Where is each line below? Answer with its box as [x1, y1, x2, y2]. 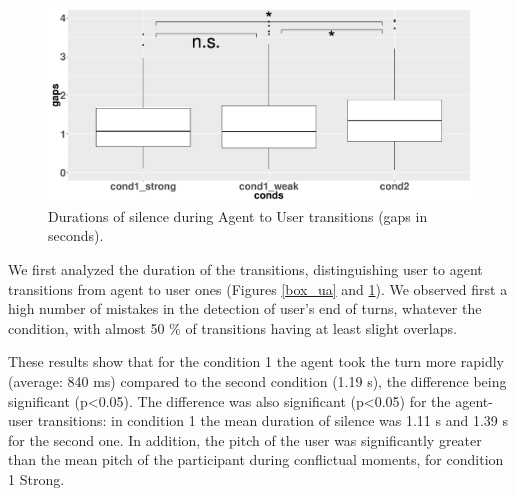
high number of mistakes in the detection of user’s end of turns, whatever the [8, 298, 482, 319]
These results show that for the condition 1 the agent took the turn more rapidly [8, 351, 504, 372]
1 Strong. [8, 468, 65, 489]
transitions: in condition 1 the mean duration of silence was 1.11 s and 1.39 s [37, 410, 508, 431]
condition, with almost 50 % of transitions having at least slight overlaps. [8, 317, 457, 338]
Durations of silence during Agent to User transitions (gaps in [48, 205, 428, 226]
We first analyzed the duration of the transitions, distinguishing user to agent [8, 258, 483, 279]
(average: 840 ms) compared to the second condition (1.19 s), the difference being [8, 370, 507, 391]
